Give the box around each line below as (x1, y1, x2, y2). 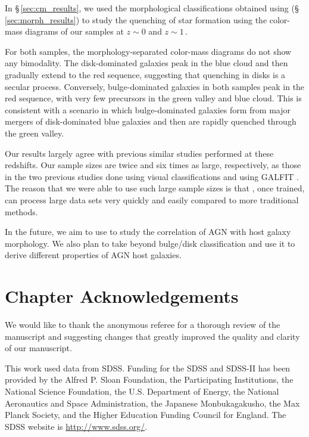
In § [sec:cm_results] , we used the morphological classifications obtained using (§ (5, 2, 299, 14)
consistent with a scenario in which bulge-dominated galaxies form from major (5, 103, 291, 116)
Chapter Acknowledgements (5, 284, 239, 308)
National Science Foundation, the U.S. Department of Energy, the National (5, 385, 279, 397)
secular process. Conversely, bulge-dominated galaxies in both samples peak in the (5, 80, 305, 92)
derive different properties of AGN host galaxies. (5, 249, 182, 261)
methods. (5, 205, 38, 218)
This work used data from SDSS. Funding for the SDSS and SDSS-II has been (5, 361, 291, 374)
